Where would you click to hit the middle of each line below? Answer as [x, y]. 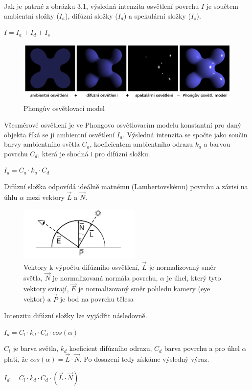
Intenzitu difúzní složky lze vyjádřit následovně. [76, 315]
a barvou [217, 144]
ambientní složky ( [32, 15]
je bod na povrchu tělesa [97, 299]
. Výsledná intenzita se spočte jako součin [185, 134]
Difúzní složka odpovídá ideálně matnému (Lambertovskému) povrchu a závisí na [126, 186]
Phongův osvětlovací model [64, 108]
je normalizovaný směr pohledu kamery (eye [144, 288]
